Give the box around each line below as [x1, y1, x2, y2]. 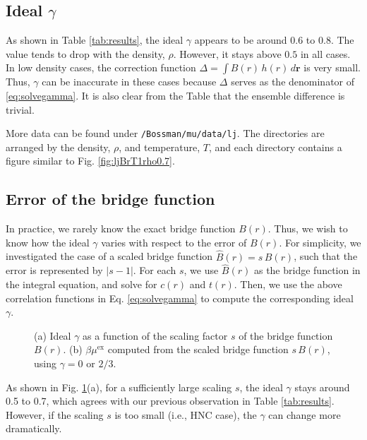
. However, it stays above [173, 46, 282, 61]
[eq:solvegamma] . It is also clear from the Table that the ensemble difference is [6, 88, 345, 102]
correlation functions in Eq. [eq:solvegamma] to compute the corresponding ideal [6, 290, 354, 305]
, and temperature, [119, 139, 200, 154]
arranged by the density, [6, 139, 111, 154]
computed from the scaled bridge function [107, 342, 289, 357]
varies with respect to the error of [101, 234, 247, 249]
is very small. [303, 60, 361, 75]
